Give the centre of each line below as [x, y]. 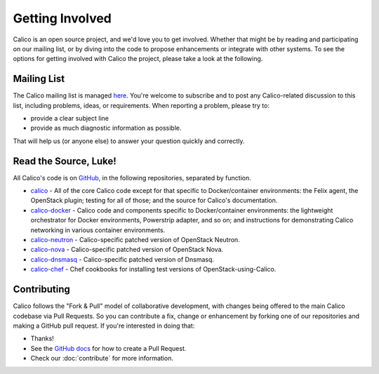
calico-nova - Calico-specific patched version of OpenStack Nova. [127, 250]
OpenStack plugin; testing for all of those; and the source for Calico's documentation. [154, 201]
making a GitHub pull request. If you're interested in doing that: [104, 326]
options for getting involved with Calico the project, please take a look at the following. [138, 59]
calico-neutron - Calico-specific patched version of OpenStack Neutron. [135, 240]
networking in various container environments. [98, 230]
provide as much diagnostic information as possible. [106, 128]
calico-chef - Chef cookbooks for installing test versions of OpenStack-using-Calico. [153, 269]
